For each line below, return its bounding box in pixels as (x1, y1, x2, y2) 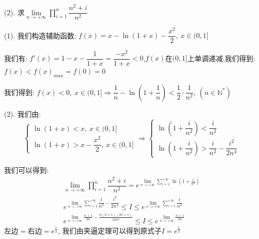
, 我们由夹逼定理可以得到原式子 (58, 225, 162, 235)
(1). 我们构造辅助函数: (4, 30, 77, 40)
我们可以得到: (4, 164, 49, 175)
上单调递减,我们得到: (187, 53, 255, 63)
